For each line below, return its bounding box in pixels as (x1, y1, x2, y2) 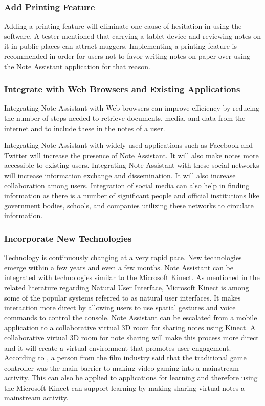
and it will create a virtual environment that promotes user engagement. (4, 342, 231, 353)
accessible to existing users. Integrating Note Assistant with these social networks (4, 160, 259, 170)
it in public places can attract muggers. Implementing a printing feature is (4, 40, 237, 51)
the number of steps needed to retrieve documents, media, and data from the (4, 113, 246, 123)
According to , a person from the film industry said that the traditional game (4, 352, 247, 363)
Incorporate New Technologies (4, 231, 132, 244)
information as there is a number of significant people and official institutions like (4, 190, 259, 201)
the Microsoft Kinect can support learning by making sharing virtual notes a (4, 382, 245, 393)
